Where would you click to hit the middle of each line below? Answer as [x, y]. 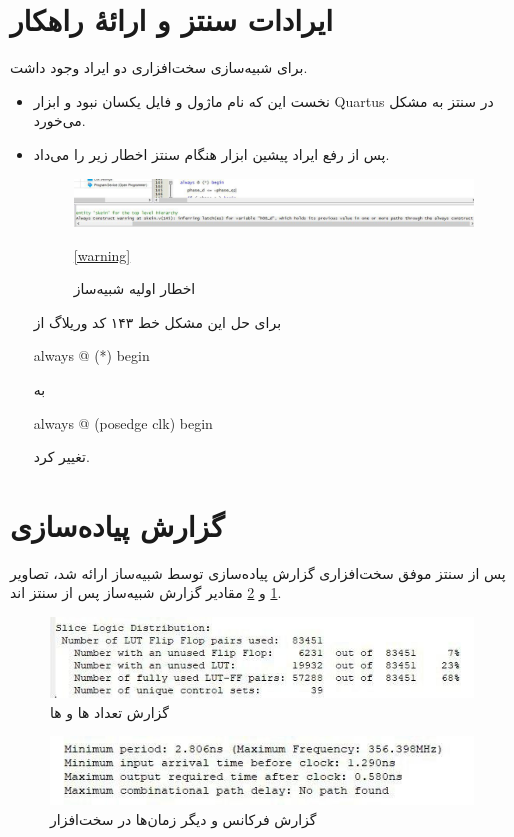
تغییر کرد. [61, 456]
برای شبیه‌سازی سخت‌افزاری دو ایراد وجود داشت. [159, 67]
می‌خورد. [59, 120]
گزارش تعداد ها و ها [109, 711]
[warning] [102, 254]
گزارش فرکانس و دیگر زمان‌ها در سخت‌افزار [183, 818]
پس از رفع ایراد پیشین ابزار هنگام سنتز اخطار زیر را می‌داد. [211, 153]
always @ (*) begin [91, 355]
